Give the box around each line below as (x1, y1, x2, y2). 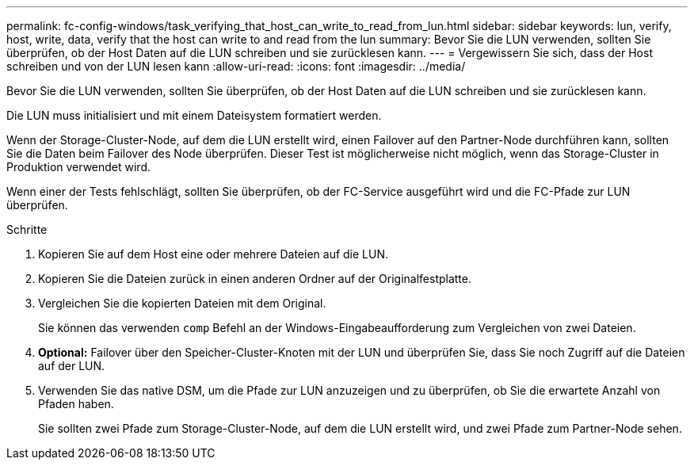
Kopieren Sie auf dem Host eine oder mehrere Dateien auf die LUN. (38, 247, 389, 261)
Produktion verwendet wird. (6, 160, 151, 174)
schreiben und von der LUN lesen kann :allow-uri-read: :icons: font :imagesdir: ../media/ (6, 59, 466, 73)
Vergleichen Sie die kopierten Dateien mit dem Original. (38, 296, 326, 310)
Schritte (6, 223, 48, 236)
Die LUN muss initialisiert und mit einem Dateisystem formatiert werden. (6, 109, 382, 122)
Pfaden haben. (38, 397, 114, 411)
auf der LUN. (38, 359, 105, 372)
